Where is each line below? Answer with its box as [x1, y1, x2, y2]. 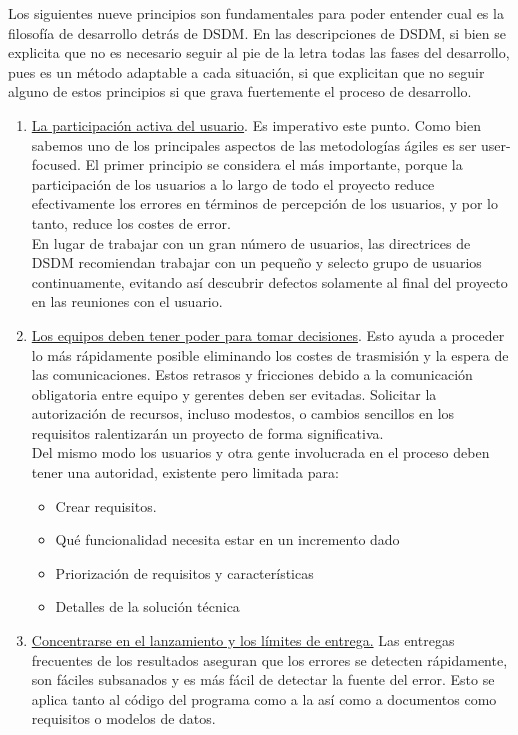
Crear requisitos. [55, 495, 157, 516]
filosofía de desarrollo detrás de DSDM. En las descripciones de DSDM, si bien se [8, 22, 506, 43]
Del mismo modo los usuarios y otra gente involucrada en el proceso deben [31, 442, 490, 463]
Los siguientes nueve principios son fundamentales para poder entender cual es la [8, 3, 504, 23]
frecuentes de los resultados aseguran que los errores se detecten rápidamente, [31, 649, 508, 670]
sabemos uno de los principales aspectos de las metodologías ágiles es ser [31, 134, 477, 155]
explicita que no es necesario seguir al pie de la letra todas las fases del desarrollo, [8, 42, 510, 63]
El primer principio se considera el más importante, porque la [85, 154, 463, 175]
